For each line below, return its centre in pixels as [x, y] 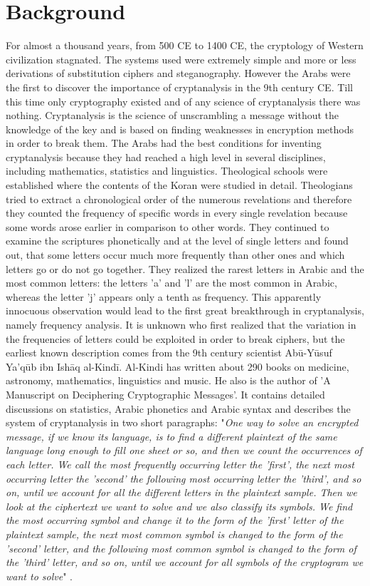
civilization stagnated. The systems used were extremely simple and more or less [181, 59]
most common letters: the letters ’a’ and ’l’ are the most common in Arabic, [171, 283]
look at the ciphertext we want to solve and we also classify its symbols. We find [179, 506]
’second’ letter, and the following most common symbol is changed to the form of [181, 548]
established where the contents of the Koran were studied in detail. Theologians [179, 185]
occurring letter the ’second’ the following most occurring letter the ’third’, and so [184, 478]
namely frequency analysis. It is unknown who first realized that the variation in [181, 324]
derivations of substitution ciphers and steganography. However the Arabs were [178, 73]
